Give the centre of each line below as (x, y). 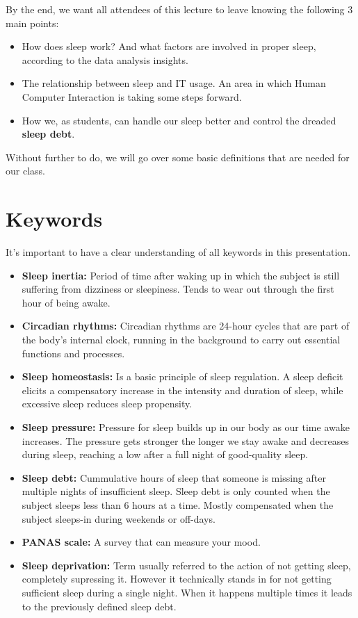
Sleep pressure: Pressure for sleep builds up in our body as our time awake (186, 427)
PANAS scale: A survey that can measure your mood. (141, 542)
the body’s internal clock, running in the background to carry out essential (181, 340)
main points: (32, 23)
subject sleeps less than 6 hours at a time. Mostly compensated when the (178, 504)
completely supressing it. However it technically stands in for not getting (177, 579)
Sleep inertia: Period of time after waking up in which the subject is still (181, 275)
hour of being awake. (66, 302)
